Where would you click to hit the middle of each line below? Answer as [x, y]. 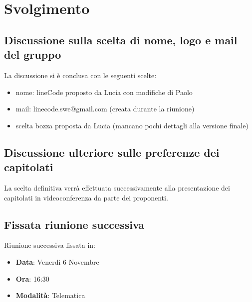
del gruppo [33, 54]
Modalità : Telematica [50, 295]
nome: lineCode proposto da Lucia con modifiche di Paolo [104, 92]
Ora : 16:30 [32, 278]
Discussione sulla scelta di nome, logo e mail [121, 40]
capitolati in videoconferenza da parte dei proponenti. [86, 197]
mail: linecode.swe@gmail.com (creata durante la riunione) [105, 109]
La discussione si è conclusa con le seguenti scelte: [80, 75]
